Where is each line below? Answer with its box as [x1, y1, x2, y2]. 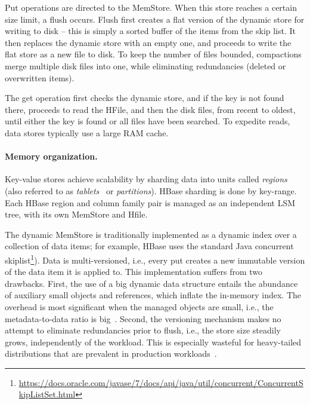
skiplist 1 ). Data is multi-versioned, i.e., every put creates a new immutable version [5, 252, 305, 266]
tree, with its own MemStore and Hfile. [5, 208, 148, 221]
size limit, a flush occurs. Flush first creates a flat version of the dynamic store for [5, 13, 305, 25]
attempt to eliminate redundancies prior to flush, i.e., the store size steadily [5, 324, 281, 336]
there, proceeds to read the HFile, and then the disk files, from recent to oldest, [5, 103, 296, 115]
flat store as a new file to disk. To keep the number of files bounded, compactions [5, 48, 302, 60]
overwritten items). [5, 71, 75, 84]
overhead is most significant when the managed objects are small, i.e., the [5, 300, 274, 313]
